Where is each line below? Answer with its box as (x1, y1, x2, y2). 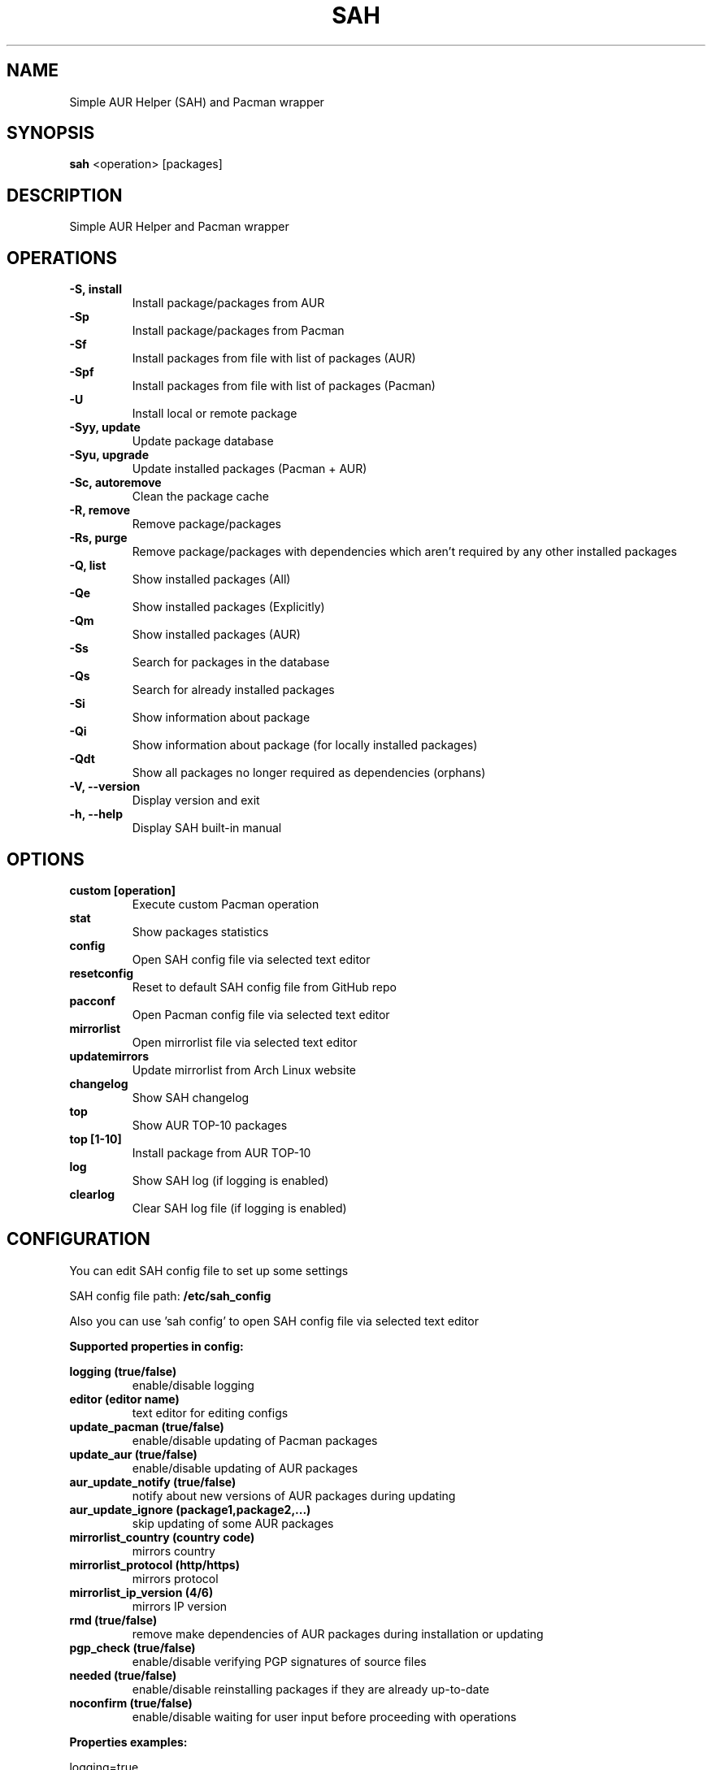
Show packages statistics (132, 924, 269, 939)
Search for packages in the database (132, 655, 330, 670)
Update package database (132, 434, 274, 449)
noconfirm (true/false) (69, 1695, 193, 1710)
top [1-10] (69, 1131, 122, 1146)
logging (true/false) (69, 1364, 177, 1378)
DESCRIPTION (7, 184, 123, 206)
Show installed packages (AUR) (132, 627, 301, 642)
